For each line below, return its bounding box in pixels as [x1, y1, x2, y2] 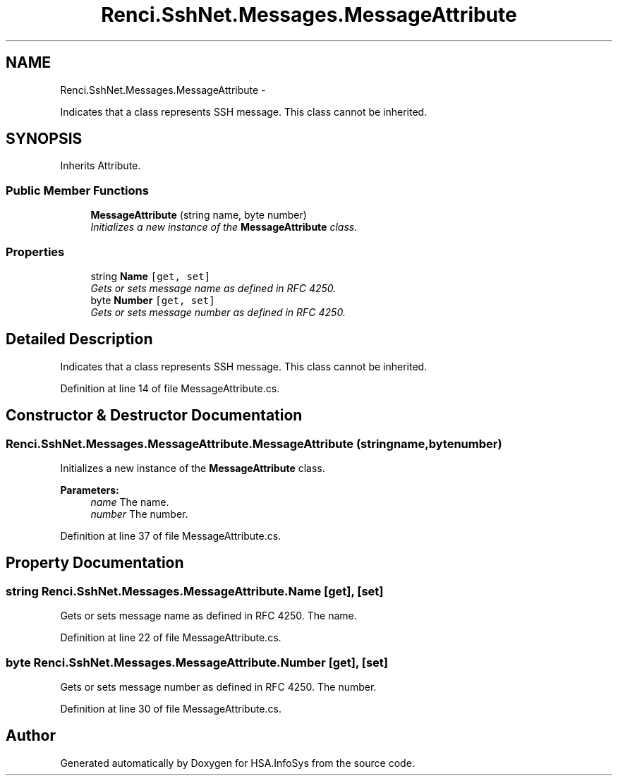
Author [6, 727, 56, 745]
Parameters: [60, 484, 119, 496]
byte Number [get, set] [90, 293, 215, 306]
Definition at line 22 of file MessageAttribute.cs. [60, 631, 281, 644]
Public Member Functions [6, 183, 149, 198]
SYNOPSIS [6, 130, 83, 148]
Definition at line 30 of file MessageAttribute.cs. [60, 702, 281, 715]
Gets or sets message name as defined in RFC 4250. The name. [60, 610, 357, 622]
